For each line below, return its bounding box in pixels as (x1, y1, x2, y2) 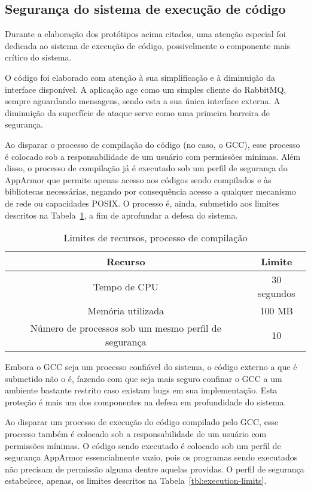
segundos (258, 286, 295, 301)
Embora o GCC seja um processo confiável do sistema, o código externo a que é (5, 360, 297, 373)
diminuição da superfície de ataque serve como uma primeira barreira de (5, 106, 270, 119)
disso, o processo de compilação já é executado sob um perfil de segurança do (5, 162, 288, 174)
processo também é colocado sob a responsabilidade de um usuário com (5, 428, 267, 440)
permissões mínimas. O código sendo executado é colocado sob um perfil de (5, 439, 281, 451)
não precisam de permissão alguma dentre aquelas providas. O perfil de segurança (5, 462, 304, 475)
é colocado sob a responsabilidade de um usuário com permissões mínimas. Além (5, 150, 301, 162)
